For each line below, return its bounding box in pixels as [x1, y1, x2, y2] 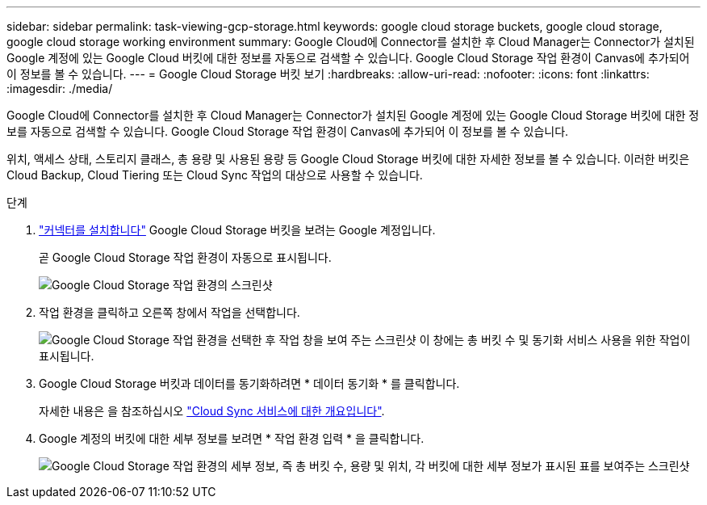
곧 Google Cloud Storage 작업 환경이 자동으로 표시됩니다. [39, 250, 332, 264]
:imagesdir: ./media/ [6, 82, 113, 95]
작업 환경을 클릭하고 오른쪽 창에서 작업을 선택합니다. [39, 305, 300, 319]
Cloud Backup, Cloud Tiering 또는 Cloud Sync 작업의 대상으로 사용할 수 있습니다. [6, 168, 423, 182]
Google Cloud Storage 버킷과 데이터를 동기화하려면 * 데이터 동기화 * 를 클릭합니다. [39, 377, 460, 390]
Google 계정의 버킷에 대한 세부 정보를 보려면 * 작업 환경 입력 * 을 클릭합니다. [39, 431, 425, 445]
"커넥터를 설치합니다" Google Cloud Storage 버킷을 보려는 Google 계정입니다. [39, 223, 436, 237]
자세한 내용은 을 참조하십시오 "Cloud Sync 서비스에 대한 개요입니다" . [39, 404, 385, 418]
